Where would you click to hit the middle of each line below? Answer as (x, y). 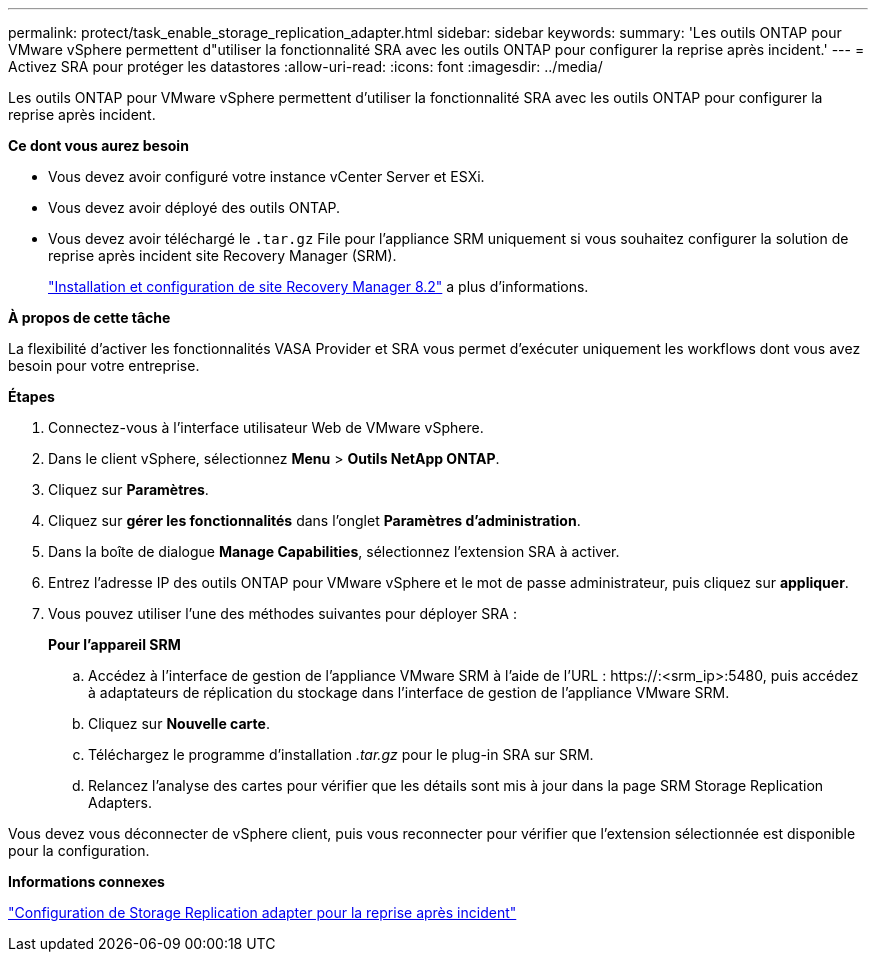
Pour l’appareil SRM (114, 644)
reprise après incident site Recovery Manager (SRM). (222, 255)
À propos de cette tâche (89, 317)
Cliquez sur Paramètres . (128, 489)
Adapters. (120, 802)
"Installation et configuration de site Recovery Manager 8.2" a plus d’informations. (318, 286)
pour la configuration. (79, 850)
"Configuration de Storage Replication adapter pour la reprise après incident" (262, 912)
